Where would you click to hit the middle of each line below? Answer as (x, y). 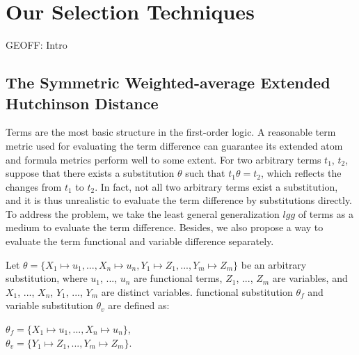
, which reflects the (301, 173)
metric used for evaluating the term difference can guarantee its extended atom (174, 145)
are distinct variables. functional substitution (197, 291)
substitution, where (47, 278)
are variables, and (310, 278)
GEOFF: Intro (37, 45)
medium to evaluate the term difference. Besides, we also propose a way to (165, 227)
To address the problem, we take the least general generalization (143, 213)
